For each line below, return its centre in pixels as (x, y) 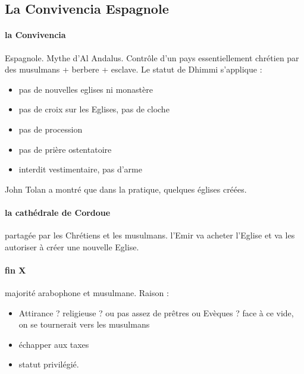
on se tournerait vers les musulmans (84, 324)
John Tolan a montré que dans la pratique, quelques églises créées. (126, 189)
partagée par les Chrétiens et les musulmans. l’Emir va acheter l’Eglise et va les (150, 235)
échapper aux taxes (54, 344)
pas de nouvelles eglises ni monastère (86, 89)
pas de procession (51, 129)
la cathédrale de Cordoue (58, 212)
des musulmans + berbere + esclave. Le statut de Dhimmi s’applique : (134, 69)
